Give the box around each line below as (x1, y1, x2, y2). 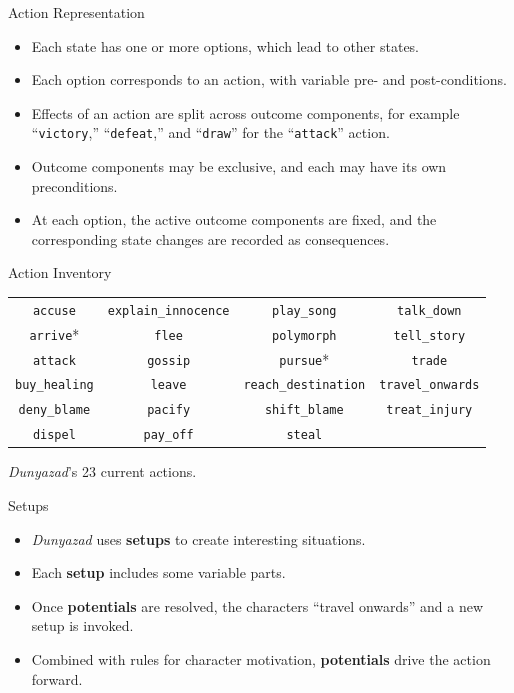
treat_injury (386, 403, 473, 418)
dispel (32, 428, 76, 443)
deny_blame (18, 403, 91, 418)
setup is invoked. (31, 615, 134, 636)
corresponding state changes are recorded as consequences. (31, 228, 390, 249)
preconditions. (31, 175, 118, 196)
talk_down (397, 303, 462, 318)
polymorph (272, 328, 337, 343)
